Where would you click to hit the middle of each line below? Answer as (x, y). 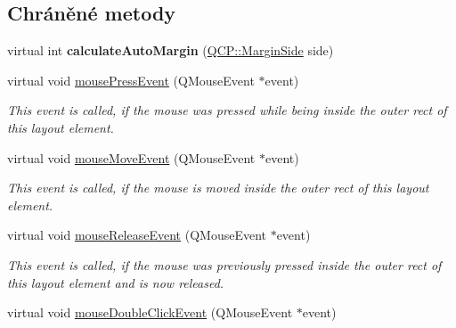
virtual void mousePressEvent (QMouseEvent (131, 80)
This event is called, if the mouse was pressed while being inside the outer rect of (227, 110)
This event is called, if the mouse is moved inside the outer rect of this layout (218, 188)
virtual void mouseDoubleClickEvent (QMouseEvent (150, 312)
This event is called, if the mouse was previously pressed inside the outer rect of (224, 264)
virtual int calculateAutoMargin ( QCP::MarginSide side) (171, 50)
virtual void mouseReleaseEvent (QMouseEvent (137, 235)
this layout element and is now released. (116, 282)
